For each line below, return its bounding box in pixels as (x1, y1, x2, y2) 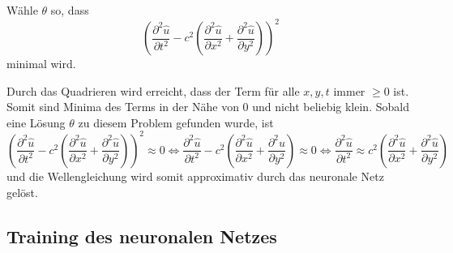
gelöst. (6, 183, 38, 200)
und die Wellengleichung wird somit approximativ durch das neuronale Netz (6, 167, 384, 184)
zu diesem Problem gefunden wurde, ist (78, 114, 274, 131)
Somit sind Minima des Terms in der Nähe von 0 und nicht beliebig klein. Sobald (6, 98, 409, 115)
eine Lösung (6, 114, 66, 131)
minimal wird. (6, 55, 76, 72)
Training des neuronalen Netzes (6, 223, 277, 248)
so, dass (50, 2, 89, 18)
